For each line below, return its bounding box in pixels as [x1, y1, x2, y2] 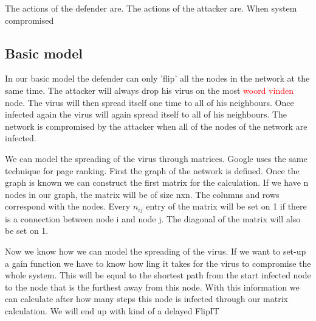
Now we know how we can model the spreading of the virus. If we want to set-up [5, 244, 306, 257]
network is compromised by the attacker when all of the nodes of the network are [5, 119, 307, 132]
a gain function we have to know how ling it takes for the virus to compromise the [5, 256, 311, 269]
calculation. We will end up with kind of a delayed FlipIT [5, 304, 219, 317]
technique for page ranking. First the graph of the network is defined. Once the [5, 164, 300, 177]
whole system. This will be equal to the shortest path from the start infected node [5, 269, 311, 281]
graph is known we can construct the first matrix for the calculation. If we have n [5, 176, 309, 189]
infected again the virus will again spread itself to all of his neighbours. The [5, 108, 287, 121]
